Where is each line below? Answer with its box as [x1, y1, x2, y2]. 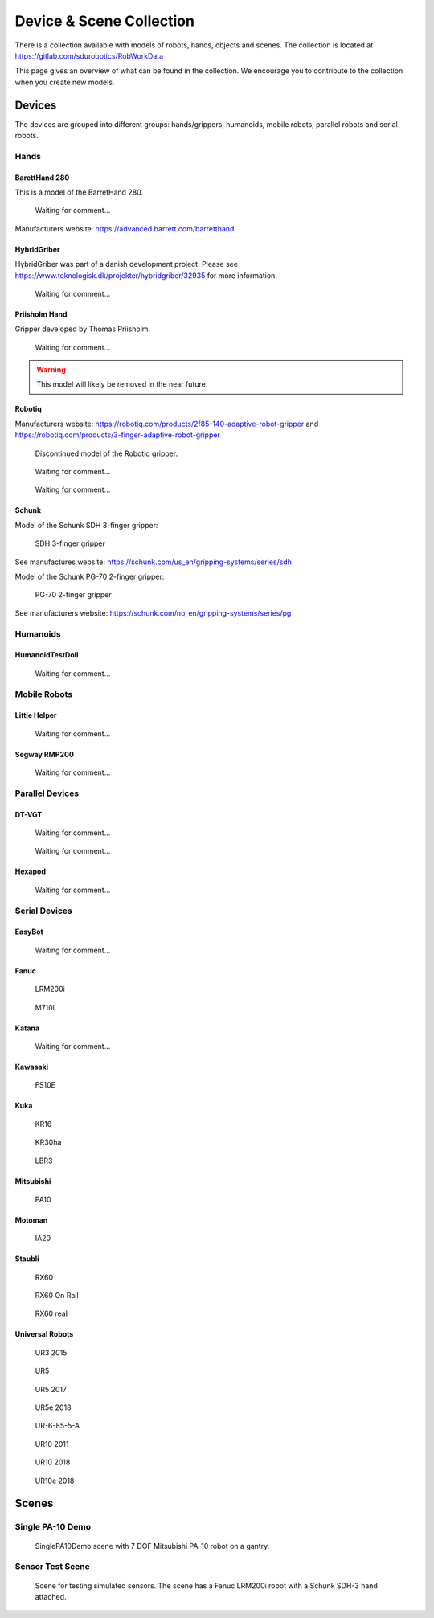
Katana [14, 1023, 40, 1033]
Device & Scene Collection [14, 12, 194, 30]
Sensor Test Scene [14, 1561, 90, 1572]
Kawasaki [14, 1062, 49, 1071]
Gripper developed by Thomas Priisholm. [14, 324, 151, 334]
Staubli [14, 1254, 39, 1264]
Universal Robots [14, 1329, 74, 1339]
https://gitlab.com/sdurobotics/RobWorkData [14, 51, 164, 60]
